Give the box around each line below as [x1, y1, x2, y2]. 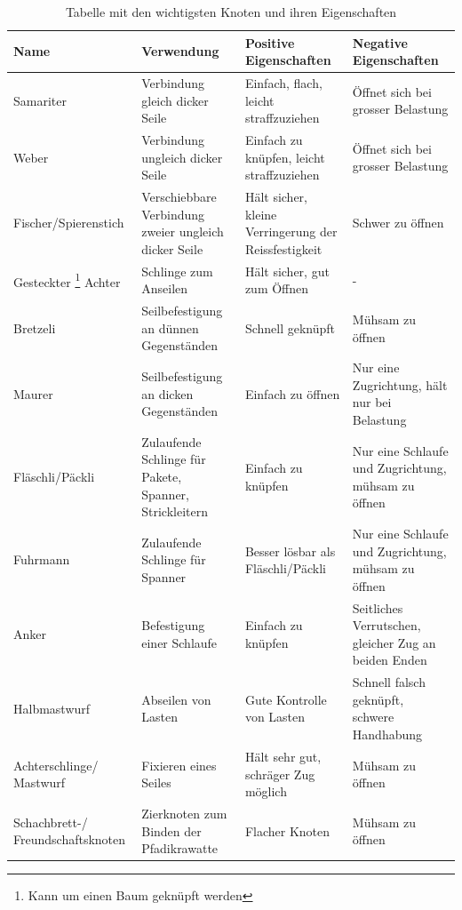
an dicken [141, 384, 194, 403]
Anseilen [141, 279, 188, 298]
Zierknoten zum [141, 803, 227, 822]
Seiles [141, 773, 171, 792]
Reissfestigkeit [244, 239, 323, 258]
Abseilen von [141, 690, 211, 708]
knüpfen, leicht [244, 148, 325, 166]
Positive [244, 33, 295, 52]
